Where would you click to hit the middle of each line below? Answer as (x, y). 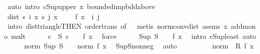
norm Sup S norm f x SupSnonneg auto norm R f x (139, 46)
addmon (243, 26)
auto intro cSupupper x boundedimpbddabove (81, 6)
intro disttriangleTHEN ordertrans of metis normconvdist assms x (117, 26)
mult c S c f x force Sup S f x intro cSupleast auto (134, 36)
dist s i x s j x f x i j (53, 16)
